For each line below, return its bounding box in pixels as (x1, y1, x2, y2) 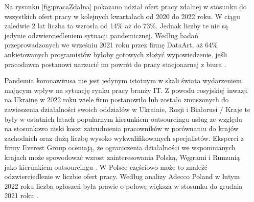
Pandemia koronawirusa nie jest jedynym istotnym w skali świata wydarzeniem (4, 75, 242, 86)
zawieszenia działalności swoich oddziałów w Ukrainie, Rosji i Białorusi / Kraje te (4, 104, 251, 114)
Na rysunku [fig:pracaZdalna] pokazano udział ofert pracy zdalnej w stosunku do (4, 1, 247, 11)
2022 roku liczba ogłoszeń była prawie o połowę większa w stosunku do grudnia (4, 180, 243, 191)
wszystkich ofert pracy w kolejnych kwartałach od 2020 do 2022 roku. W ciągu (4, 11, 240, 21)
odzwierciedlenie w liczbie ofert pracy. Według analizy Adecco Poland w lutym (4, 171, 240, 181)
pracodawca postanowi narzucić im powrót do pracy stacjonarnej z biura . (4, 59, 227, 69)
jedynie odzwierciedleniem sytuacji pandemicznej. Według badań (4, 30, 199, 40)
